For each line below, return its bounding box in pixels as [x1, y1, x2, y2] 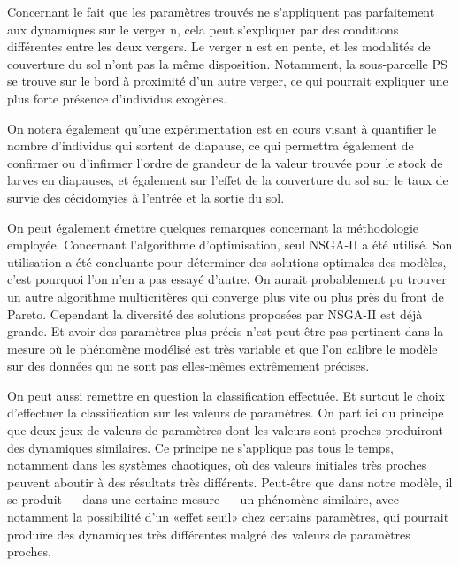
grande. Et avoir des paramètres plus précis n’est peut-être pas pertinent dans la [7, 322, 444, 340]
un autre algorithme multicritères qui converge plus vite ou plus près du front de [7, 287, 444, 305]
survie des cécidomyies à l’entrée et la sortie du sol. [7, 187, 285, 206]
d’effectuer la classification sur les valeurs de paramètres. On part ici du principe [7, 403, 444, 422]
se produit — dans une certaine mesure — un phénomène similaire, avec [7, 490, 399, 509]
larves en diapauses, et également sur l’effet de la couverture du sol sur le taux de [7, 171, 448, 189]
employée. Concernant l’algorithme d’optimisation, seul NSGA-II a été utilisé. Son [7, 235, 453, 254]
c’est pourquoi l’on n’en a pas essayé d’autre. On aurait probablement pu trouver [7, 270, 447, 288]
